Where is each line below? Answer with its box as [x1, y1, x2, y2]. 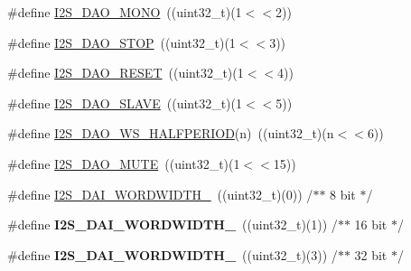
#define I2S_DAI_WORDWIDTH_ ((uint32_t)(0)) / [7, 184, 313, 203]
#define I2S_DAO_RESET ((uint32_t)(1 [7, 63, 244, 82]
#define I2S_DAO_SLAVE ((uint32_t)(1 [7, 93, 243, 112]
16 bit [354, 215, 388, 234]
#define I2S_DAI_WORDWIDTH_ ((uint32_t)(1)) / [7, 215, 338, 234]
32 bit [354, 245, 388, 264]
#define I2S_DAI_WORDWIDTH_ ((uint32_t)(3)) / [7, 245, 338, 264]
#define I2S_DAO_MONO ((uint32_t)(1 [7, 3, 242, 21]
